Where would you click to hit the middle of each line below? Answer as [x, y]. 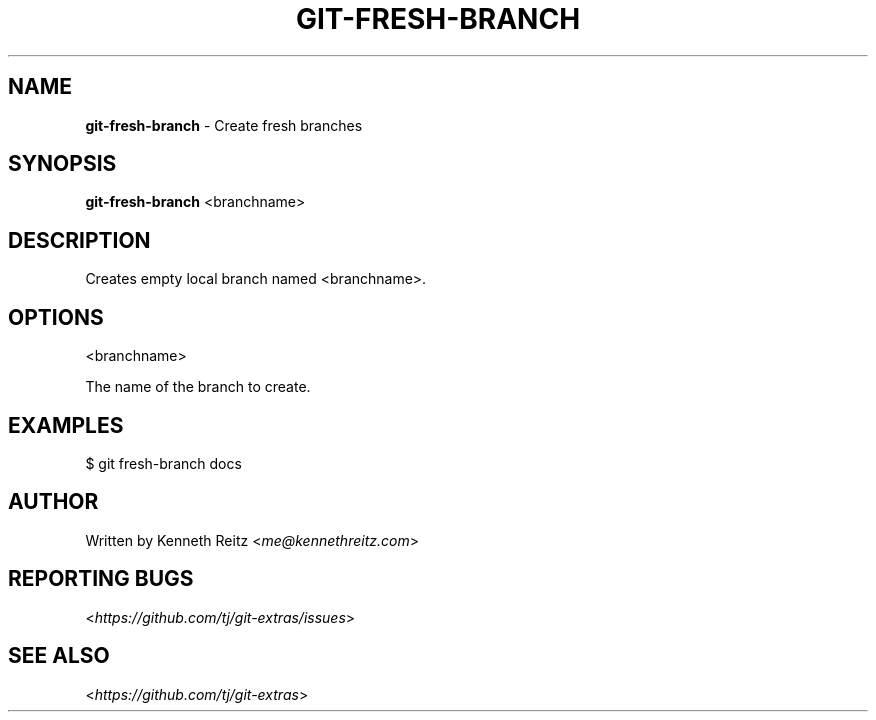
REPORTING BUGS [101, 579]
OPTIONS [56, 317]
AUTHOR [53, 502]
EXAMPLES [66, 425]
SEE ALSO [59, 656]
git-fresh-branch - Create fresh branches [224, 125]
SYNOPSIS [62, 164]
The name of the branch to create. [198, 387]
